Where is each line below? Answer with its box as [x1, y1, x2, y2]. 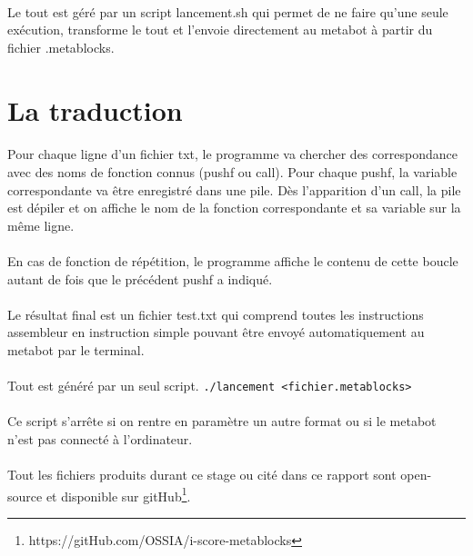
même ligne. [7, 215, 75, 234]
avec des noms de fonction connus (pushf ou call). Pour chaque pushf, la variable [7, 162, 458, 181]
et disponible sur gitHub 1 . [45, 483, 191, 505]
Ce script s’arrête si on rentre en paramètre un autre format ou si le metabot [7, 412, 437, 431]
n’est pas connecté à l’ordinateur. [7, 429, 193, 448]
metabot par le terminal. [7, 340, 145, 359]
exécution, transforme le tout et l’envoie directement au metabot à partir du [7, 20, 433, 39]
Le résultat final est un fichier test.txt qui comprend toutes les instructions [7, 304, 424, 323]
